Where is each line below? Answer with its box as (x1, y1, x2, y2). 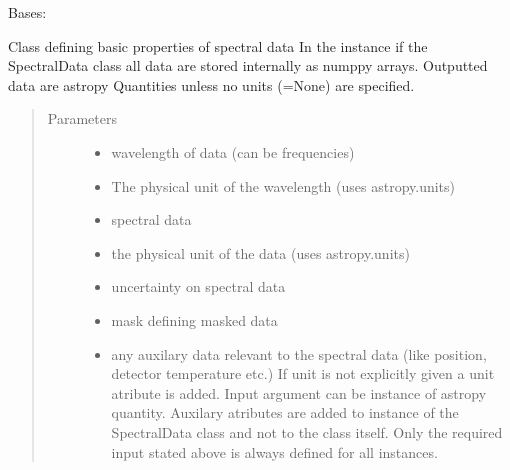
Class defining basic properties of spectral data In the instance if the (8, 35, 428, 56)
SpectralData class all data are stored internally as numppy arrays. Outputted (8, 55, 488, 76)
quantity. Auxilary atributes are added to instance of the (111, 402, 459, 423)
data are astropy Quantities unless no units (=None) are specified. (8, 74, 415, 95)
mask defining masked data (111, 309, 278, 330)
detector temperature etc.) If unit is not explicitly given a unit (111, 363, 495, 384)
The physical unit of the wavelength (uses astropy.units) (111, 175, 456, 196)
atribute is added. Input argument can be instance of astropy (111, 382, 487, 403)
